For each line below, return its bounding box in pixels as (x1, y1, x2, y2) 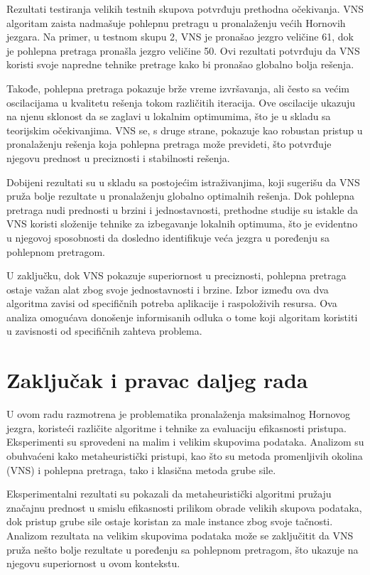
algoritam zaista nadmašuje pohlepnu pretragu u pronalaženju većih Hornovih (6, 15, 346, 30)
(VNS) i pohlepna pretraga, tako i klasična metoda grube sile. (6, 462, 276, 477)
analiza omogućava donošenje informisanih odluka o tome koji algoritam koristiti (6, 309, 358, 324)
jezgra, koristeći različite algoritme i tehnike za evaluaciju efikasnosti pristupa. (6, 420, 347, 435)
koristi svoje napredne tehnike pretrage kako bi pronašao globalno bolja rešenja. (6, 57, 354, 72)
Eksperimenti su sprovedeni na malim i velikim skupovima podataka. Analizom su (6, 434, 364, 449)
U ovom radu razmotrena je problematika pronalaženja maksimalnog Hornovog (6, 407, 351, 421)
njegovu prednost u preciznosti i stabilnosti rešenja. (6, 150, 230, 165)
